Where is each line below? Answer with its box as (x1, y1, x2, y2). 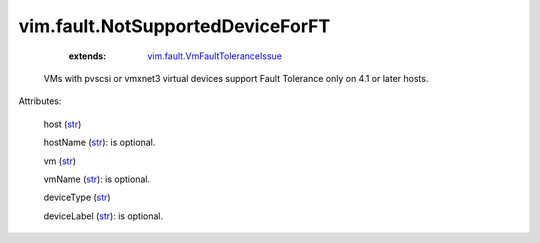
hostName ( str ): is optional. (43, 136, 156, 149)
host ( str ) (43, 118, 82, 130)
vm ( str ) (43, 155, 77, 167)
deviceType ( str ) (43, 191, 111, 204)
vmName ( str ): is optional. (43, 173, 150, 185)
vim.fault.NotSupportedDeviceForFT (18, 15, 331, 37)
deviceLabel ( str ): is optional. (43, 210, 164, 222)
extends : (68, 50, 107, 62)
